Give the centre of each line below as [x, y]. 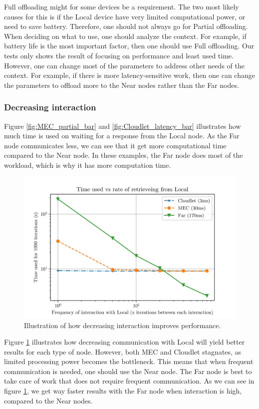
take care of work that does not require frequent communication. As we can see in [129, 381]
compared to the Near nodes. [48, 400]
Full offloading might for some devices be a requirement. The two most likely [122, 6]
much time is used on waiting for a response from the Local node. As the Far [122, 136]
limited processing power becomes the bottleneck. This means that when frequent [129, 361]
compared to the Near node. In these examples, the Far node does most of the [124, 155]
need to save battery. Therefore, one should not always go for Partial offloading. [126, 26]
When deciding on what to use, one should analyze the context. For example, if [125, 36]
